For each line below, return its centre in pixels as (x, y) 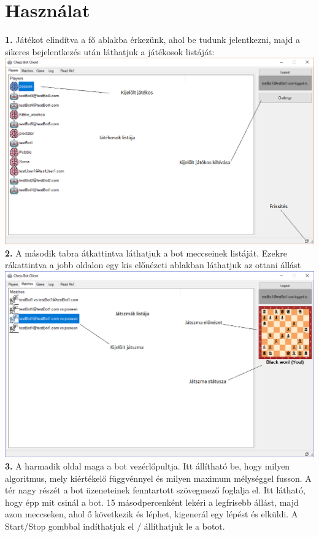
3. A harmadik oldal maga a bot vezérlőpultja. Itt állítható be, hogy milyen (148, 466)
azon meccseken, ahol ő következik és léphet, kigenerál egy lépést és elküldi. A (152, 514)
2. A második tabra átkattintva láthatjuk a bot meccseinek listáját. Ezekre (146, 253)
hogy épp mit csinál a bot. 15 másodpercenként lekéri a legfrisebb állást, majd (152, 502)
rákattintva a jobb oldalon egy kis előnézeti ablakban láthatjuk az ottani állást (153, 265)
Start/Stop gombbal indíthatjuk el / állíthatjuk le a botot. (115, 526)
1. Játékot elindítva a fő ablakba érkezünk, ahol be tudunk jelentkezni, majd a (153, 40)
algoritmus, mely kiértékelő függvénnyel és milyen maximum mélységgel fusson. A (158, 478)
